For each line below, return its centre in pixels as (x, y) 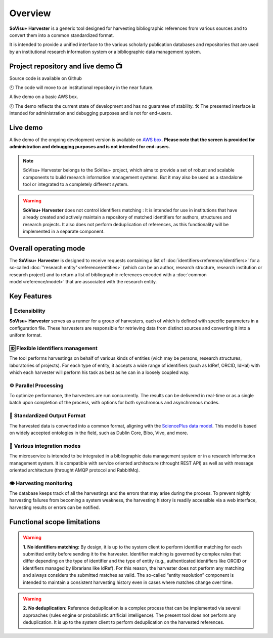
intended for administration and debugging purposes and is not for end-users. (91, 113)
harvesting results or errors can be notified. (55, 507)
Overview (30, 13)
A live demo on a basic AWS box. (44, 97)
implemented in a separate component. (64, 231)
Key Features (31, 296)
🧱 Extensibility (27, 311)
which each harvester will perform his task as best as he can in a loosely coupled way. (99, 372)
